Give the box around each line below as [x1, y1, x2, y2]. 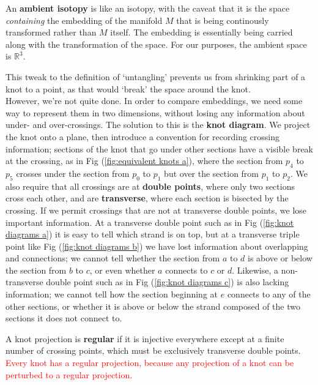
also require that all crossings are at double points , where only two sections [6, 179, 295, 192]
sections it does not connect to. [6, 312, 122, 324]
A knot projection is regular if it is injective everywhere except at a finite [6, 332, 284, 345]
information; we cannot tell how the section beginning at [6, 288, 218, 301]
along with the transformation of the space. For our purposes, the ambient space [6, 37, 307, 50]
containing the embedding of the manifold [6, 13, 163, 26]
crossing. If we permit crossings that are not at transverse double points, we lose [6, 203, 307, 216]
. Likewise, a [232, 263, 278, 276]
